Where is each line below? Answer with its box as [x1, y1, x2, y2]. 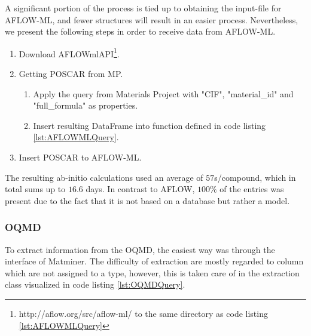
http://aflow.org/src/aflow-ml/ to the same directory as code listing [19, 307, 268, 319]
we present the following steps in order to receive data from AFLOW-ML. [5, 25, 276, 38]
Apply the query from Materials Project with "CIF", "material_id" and [33, 87, 294, 100]
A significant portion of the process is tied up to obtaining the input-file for [5, 2, 282, 14]
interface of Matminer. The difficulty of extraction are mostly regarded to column [5, 255, 304, 267]
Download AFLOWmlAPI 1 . [19, 45, 120, 60]
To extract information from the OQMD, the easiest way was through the [5, 243, 275, 255]
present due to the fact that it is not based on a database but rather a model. [5, 194, 290, 206]
